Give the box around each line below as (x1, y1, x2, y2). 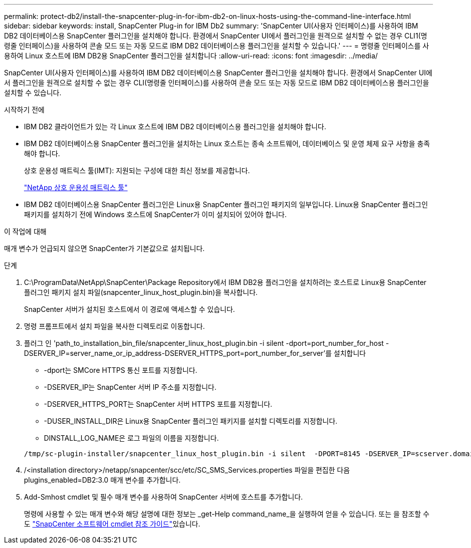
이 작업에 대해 (4, 227, 47, 236)
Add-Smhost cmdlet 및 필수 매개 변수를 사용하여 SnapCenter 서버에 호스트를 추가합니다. (24, 493, 303, 501)
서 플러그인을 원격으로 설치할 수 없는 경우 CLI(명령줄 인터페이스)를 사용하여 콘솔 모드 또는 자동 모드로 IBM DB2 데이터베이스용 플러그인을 (4, 78, 429, 87)
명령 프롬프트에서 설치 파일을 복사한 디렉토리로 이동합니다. (24, 322, 205, 330)
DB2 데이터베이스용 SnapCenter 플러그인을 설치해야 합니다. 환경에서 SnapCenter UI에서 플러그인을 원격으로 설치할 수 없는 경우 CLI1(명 (4, 31, 428, 40)
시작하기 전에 (4, 105, 45, 114)
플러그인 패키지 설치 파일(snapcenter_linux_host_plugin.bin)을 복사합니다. (24, 288, 258, 296)
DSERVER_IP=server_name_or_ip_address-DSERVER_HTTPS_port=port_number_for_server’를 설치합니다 (24, 349, 366, 357)
